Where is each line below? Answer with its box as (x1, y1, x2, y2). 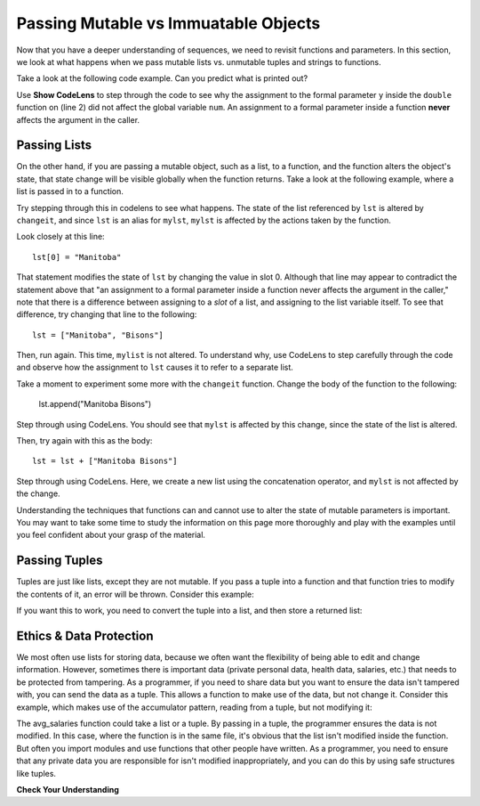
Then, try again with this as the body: (16, 436, 153, 446)
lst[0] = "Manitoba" (32, 252, 122, 262)
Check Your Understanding (16, 784, 119, 794)
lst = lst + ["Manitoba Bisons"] (32, 456, 178, 467)
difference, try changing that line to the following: (16, 309, 197, 320)
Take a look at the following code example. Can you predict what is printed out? (16, 73, 308, 84)
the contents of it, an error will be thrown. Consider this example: (16, 589, 255, 599)
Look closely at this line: (16, 232, 106, 242)
